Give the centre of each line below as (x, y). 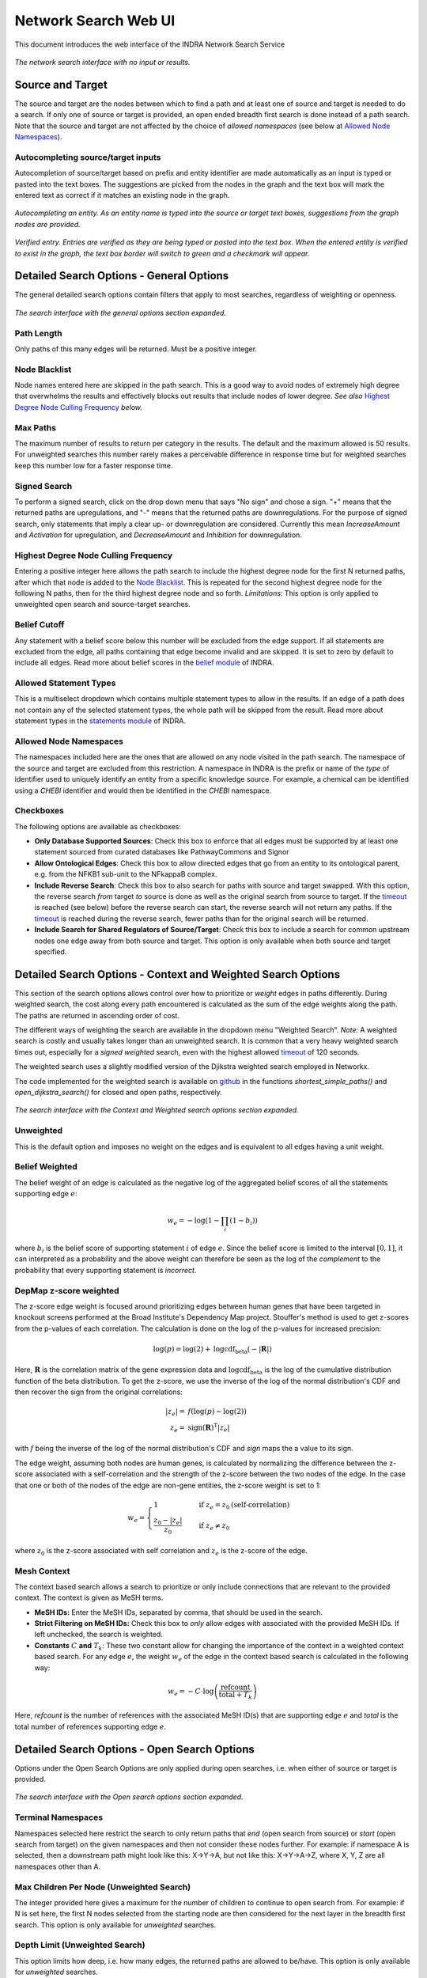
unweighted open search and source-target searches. (103, 604)
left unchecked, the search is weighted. (99, 1635)
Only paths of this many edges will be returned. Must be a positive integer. (136, 349)
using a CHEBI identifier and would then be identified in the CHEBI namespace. (143, 790)
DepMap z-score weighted (67, 1290)
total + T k (236, 1696)
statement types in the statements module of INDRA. (100, 721)
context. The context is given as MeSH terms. (89, 1597)
